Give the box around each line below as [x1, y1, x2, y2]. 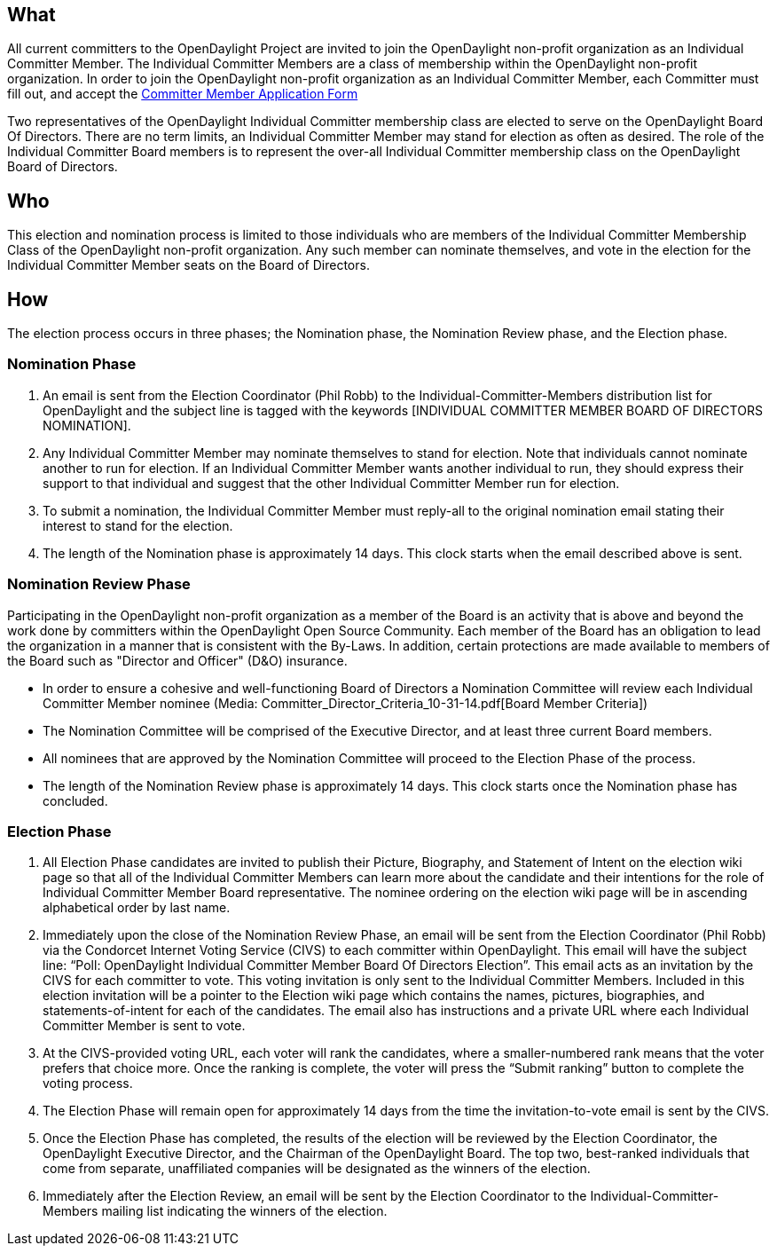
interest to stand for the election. [43, 517, 233, 533]
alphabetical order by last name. [43, 900, 231, 916]
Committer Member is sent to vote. [43, 1018, 246, 1034]
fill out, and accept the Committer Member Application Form [7, 86, 358, 102]
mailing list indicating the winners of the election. [101, 1203, 388, 1219]
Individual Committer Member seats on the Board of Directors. [7, 257, 370, 273]
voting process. [43, 1076, 133, 1091]
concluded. [43, 792, 108, 808]
